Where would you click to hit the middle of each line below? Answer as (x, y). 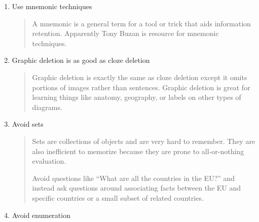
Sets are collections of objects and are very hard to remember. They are (144, 141)
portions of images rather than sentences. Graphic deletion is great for (141, 87)
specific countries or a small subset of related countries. (118, 197)
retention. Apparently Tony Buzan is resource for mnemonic (125, 33)
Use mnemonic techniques (52, 6)
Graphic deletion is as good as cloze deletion (81, 60)
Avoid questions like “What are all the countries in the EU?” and (134, 178)
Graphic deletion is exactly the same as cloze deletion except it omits (140, 77)
